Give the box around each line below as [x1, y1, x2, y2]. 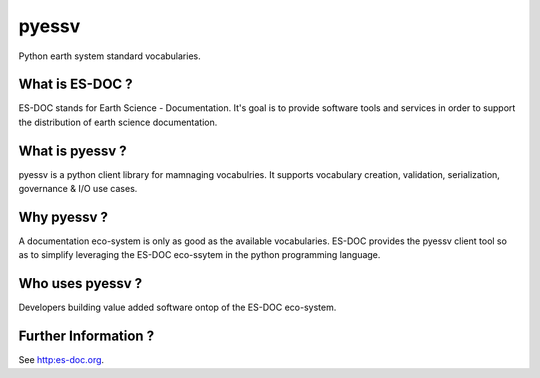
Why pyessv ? [18, 208, 109, 225]
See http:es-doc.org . [18, 354, 105, 366]
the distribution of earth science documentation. [18, 116, 218, 128]
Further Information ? [18, 328, 155, 345]
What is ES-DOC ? [18, 76, 134, 93]
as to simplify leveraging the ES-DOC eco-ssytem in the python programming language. [18, 249, 381, 261]
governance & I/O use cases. [18, 183, 138, 195]
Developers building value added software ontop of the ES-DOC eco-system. [18, 301, 337, 314]
